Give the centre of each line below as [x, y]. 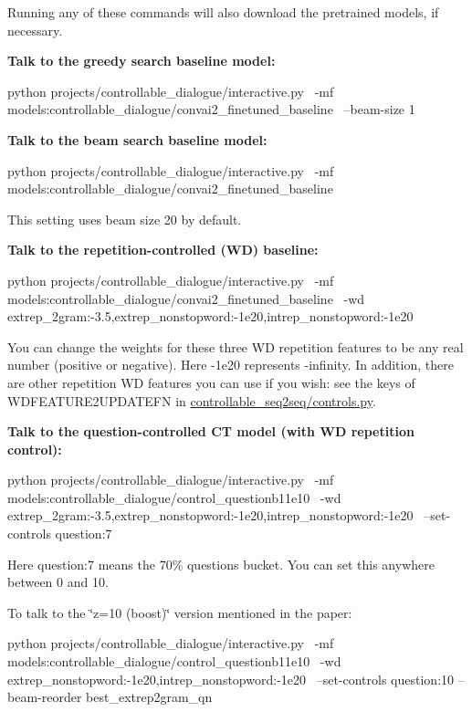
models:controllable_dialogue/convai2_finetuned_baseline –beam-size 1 [211, 109]
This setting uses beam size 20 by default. [125, 219]
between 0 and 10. [58, 582]
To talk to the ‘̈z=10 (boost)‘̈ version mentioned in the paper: [180, 612]
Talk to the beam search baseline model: [137, 139]
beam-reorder [45, 697]
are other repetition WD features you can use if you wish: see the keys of [211, 382]
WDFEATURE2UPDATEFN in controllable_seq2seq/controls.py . [192, 400]
